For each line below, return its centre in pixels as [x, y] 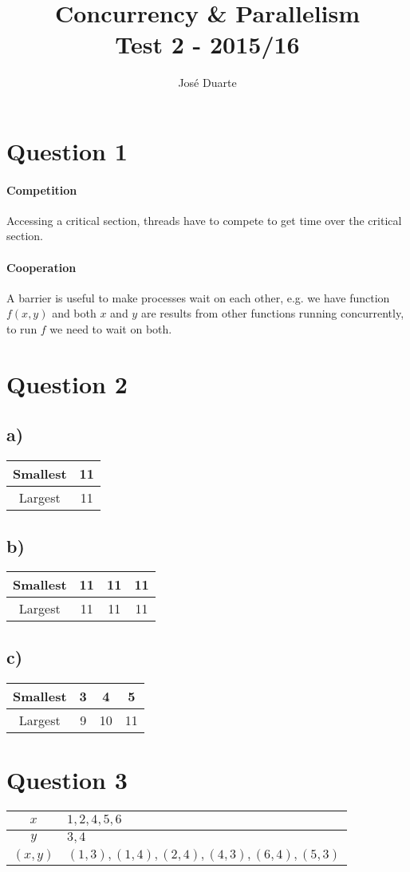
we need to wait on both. [111, 329]
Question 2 [67, 383]
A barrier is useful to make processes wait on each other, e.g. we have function [198, 297]
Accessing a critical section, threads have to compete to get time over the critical [204, 220]
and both [74, 313]
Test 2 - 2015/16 [207, 44]
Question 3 [67, 779]
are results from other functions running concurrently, [272, 313]
